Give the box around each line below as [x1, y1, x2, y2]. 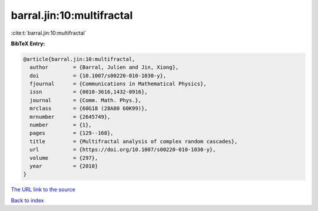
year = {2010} [29, 163, 98, 169]
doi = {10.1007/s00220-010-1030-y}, [29, 72, 167, 79]
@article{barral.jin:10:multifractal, [23, 56, 135, 62]
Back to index [11, 197, 44, 204]
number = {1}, [29, 122, 92, 129]
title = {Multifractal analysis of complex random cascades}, [29, 138, 238, 145]
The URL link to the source [11, 186, 76, 193]
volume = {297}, [29, 155, 98, 161]
